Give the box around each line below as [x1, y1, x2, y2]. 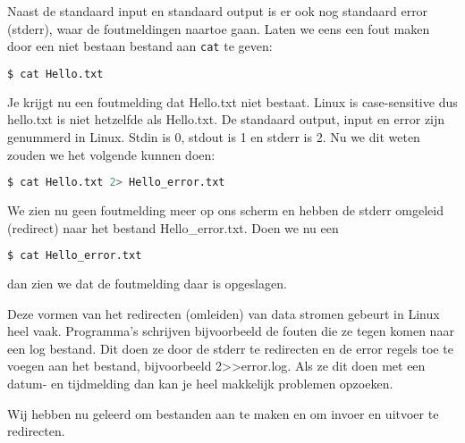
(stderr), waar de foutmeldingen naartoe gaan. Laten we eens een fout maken [7, 19, 430, 38]
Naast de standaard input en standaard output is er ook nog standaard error [7, 2, 428, 20]
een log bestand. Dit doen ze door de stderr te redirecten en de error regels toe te [7, 339, 453, 357]
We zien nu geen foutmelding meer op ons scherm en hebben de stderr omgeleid [7, 200, 444, 219]
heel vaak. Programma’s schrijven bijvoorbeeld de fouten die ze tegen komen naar [7, 322, 454, 340]
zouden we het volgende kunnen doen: [7, 145, 216, 163]
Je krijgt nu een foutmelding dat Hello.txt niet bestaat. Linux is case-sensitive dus [7, 92, 458, 111]
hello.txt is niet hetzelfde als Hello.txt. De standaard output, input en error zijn [7, 110, 445, 129]
